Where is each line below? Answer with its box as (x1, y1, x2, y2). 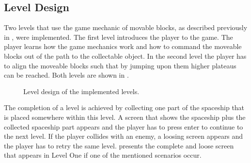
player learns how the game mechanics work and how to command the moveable (4, 41, 242, 51)
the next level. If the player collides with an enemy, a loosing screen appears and (4, 131, 243, 141)
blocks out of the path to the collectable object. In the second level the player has (4, 50, 247, 61)
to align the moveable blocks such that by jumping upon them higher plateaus (4, 60, 236, 70)
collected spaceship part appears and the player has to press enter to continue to (4, 121, 243, 131)
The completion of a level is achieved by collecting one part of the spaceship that (4, 102, 245, 113)
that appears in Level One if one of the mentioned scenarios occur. (4, 150, 202, 160)
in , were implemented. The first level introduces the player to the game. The (4, 32, 233, 42)
